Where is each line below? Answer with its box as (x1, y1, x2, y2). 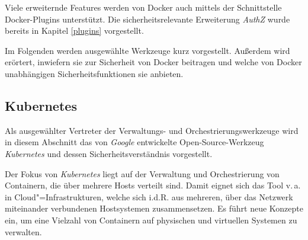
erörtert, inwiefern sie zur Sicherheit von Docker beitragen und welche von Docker (5, 56, 302, 68)
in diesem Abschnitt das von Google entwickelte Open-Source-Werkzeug (5, 136, 264, 148)
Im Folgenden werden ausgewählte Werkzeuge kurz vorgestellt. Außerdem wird (5, 44, 290, 56)
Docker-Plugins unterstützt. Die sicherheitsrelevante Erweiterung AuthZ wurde (5, 12, 290, 25)
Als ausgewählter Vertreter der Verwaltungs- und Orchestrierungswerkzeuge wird (5, 124, 299, 136)
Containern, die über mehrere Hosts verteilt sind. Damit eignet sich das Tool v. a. (5, 179, 301, 191)
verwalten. (5, 225, 42, 238)
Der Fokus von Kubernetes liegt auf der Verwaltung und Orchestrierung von (5, 167, 280, 180)
